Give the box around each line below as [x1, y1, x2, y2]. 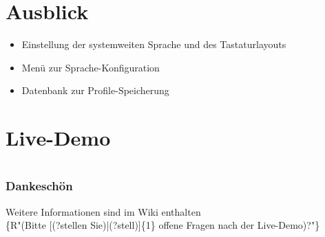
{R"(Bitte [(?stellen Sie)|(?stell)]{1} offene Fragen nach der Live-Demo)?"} [6, 218, 320, 232]
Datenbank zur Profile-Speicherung [21, 83, 169, 98]
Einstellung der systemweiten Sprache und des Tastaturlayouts [21, 37, 286, 52]
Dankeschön [6, 177, 73, 194]
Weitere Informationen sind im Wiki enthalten [6, 204, 201, 218]
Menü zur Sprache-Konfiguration [21, 60, 160, 74]
